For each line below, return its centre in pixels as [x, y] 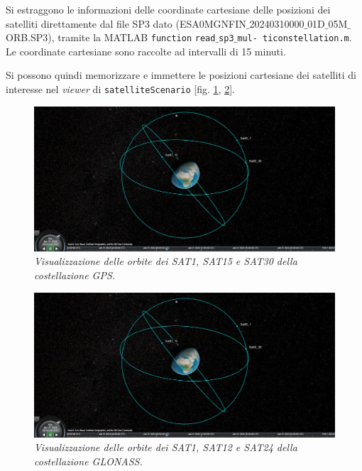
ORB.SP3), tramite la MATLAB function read [111, 37]
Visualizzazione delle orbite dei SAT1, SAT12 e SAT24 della [166, 447]
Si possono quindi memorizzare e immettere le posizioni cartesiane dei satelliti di [181, 75]
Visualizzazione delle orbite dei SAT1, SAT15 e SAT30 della [166, 261]
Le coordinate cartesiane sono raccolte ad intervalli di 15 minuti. [146, 51]
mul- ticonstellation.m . [295, 37]
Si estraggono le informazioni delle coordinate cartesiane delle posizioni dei [168, 9]
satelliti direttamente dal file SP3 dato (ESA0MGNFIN [126, 23]
